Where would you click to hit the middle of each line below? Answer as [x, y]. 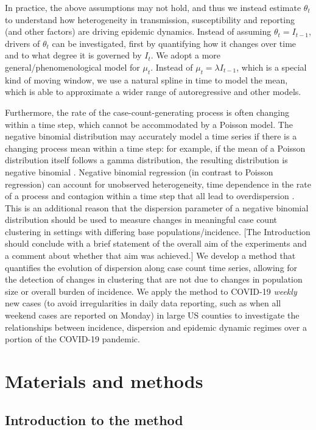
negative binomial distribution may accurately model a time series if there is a [151, 136]
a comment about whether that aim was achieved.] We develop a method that [150, 256]
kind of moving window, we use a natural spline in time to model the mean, [146, 79]
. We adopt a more [186, 55]
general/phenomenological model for [72, 67]
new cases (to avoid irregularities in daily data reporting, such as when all [143, 303]
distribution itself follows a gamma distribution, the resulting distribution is [146, 160]
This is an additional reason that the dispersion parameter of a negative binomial [157, 207]
